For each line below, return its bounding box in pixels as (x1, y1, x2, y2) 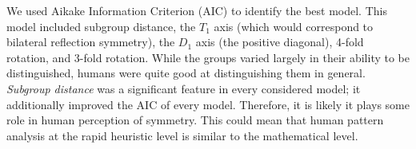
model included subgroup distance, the (6, 18, 196, 34)
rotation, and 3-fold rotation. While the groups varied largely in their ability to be (6, 49, 410, 65)
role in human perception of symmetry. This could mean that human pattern (6, 112, 384, 128)
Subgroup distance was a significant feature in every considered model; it (6, 80, 361, 96)
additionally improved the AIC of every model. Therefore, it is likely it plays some (6, 96, 410, 112)
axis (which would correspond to (214, 18, 374, 34)
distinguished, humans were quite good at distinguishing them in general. (6, 65, 366, 81)
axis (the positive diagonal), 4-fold (195, 33, 364, 50)
